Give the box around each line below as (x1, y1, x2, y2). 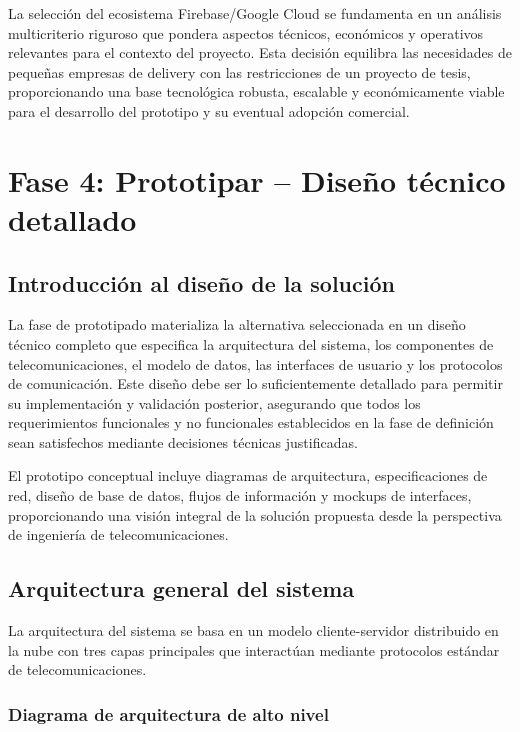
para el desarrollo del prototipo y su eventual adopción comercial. (8, 100, 410, 121)
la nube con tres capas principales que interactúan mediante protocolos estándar (8, 639, 500, 660)
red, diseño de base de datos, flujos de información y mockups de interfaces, (8, 485, 472, 506)
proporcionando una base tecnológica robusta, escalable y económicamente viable (8, 81, 505, 102)
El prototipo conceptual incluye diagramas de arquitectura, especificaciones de (8, 465, 488, 486)
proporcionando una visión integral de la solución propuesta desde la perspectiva (8, 504, 502, 525)
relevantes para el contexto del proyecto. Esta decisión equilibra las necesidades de (8, 42, 512, 63)
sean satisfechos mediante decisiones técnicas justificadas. (8, 431, 358, 452)
